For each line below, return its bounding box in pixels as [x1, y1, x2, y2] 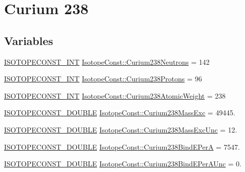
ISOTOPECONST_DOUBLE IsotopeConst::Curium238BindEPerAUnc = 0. [4, 158, 241, 169]
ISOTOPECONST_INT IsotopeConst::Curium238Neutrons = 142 [4, 56, 210, 67]
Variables [4, 32, 54, 48]
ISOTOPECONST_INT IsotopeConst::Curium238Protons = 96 [4, 73, 202, 84]
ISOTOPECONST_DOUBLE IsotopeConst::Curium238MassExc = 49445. [4, 107, 235, 118]
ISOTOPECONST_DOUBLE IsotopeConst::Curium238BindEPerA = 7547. [4, 141, 240, 152]
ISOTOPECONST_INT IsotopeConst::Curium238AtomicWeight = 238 [4, 90, 226, 101]
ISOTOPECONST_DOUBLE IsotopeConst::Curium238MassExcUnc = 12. [4, 124, 237, 135]
